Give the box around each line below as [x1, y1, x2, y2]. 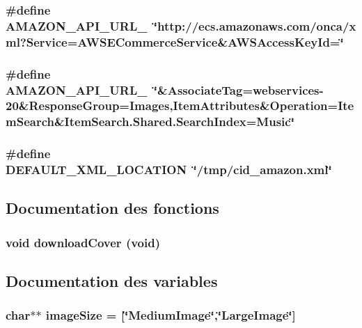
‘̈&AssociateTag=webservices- [153, 81, 324, 98]
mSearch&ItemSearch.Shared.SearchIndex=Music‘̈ [6, 113, 294, 130]
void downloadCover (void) [6, 233, 160, 251]
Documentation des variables [6, 270, 218, 292]
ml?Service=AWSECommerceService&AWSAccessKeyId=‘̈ [6, 33, 344, 50]
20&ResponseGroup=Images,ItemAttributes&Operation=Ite [6, 97, 354, 114]
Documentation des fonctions [6, 197, 219, 219]
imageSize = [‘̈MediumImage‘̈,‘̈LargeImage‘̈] [45, 306, 296, 324]
